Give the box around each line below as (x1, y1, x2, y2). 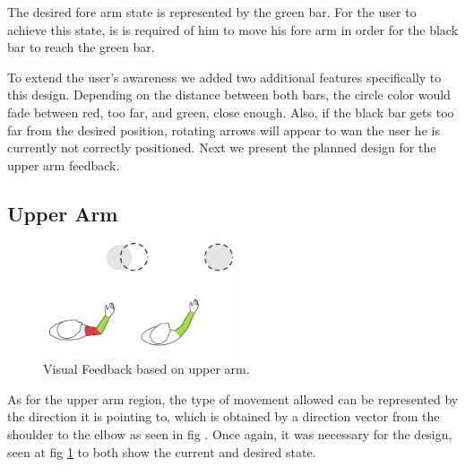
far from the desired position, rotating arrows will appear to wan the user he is (7, 120, 440, 139)
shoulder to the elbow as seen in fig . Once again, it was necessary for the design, (7, 425, 452, 444)
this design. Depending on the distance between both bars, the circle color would (7, 85, 451, 104)
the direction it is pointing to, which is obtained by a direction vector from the (7, 407, 440, 426)
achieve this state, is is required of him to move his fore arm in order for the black (7, 20, 459, 39)
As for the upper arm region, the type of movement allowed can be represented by (7, 389, 459, 408)
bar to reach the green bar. (7, 38, 155, 56)
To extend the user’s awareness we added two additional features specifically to (7, 67, 442, 86)
